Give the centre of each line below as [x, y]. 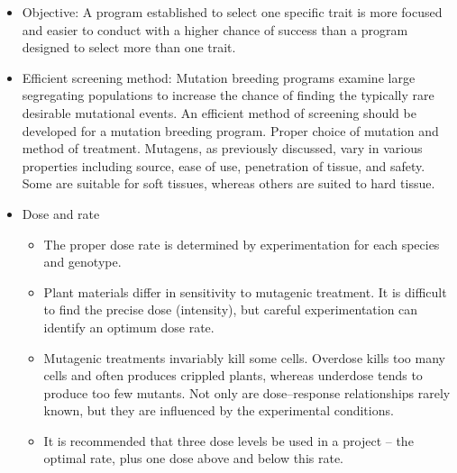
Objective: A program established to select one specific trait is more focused [232, 12]
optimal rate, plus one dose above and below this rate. [194, 458]
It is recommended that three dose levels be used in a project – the [228, 440]
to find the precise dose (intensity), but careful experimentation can [231, 309]
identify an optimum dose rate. [129, 327]
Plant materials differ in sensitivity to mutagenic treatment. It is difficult [245, 291]
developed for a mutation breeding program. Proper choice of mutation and [230, 130]
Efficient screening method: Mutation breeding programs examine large [219, 77]
